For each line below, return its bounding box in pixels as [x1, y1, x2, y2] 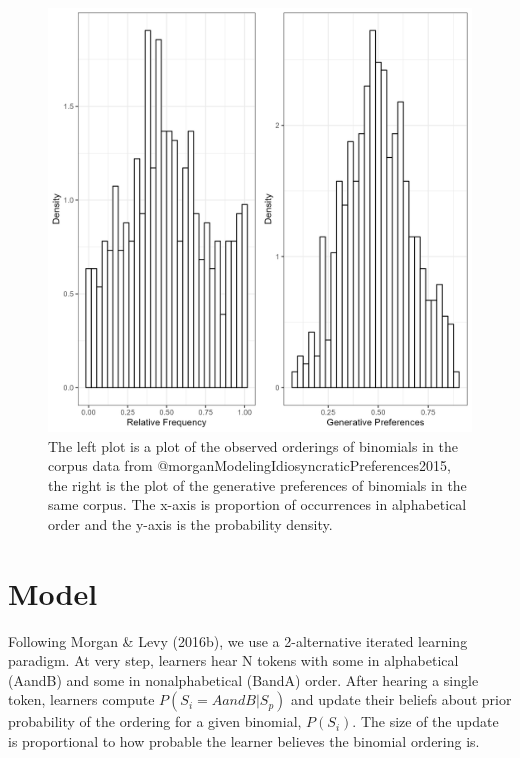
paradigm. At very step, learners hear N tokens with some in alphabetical [8, 650, 459, 671]
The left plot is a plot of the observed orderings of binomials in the [48, 435, 458, 456]
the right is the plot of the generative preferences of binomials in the [48, 474, 467, 495]
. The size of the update [352, 711, 499, 732]
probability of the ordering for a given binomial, [8, 711, 302, 732]
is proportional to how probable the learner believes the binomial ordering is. [8, 731, 480, 752]
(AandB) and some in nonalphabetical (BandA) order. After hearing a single [8, 669, 479, 690]
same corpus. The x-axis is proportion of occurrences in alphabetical [48, 494, 467, 515]
